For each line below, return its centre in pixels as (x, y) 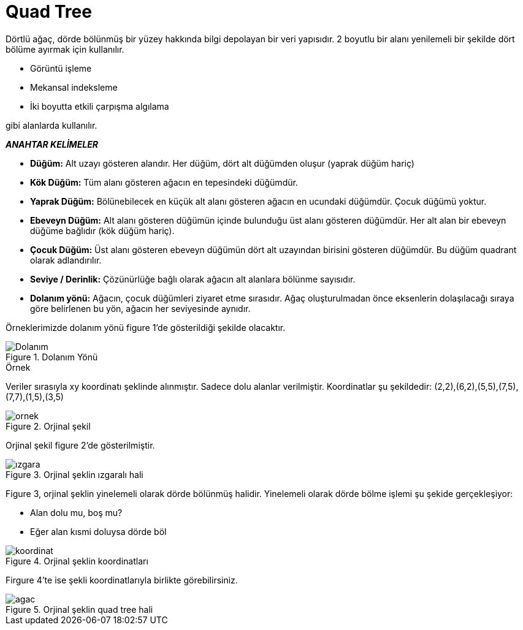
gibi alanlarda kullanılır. (52, 125)
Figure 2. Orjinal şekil (48, 426)
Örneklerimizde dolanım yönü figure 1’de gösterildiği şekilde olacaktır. (146, 327)
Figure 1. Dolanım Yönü (52, 357)
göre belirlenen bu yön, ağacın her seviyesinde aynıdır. (140, 308)
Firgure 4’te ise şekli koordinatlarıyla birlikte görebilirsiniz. (122, 580)
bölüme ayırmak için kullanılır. (65, 49)
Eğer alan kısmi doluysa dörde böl (98, 531)
